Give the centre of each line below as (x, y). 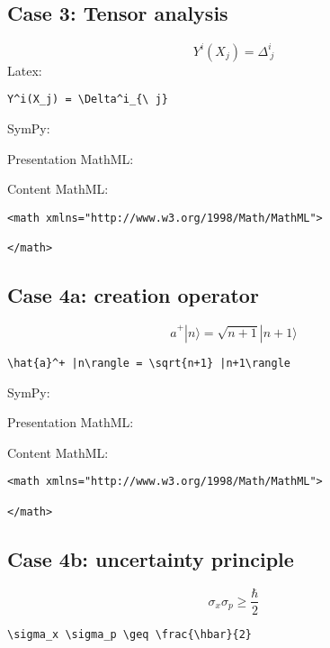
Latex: (25, 70)
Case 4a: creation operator (133, 295)
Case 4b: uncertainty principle (151, 558)
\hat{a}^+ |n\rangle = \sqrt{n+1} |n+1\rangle (149, 363)
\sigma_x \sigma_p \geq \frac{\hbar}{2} (130, 634)
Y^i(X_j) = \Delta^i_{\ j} (88, 100)
